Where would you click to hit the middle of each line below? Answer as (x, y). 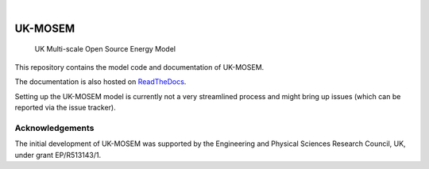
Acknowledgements (54, 128)
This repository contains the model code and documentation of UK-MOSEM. (139, 67)
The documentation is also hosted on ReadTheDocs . (100, 82)
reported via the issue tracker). (65, 107)
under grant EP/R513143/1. (58, 155)
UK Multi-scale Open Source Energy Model (105, 49)
